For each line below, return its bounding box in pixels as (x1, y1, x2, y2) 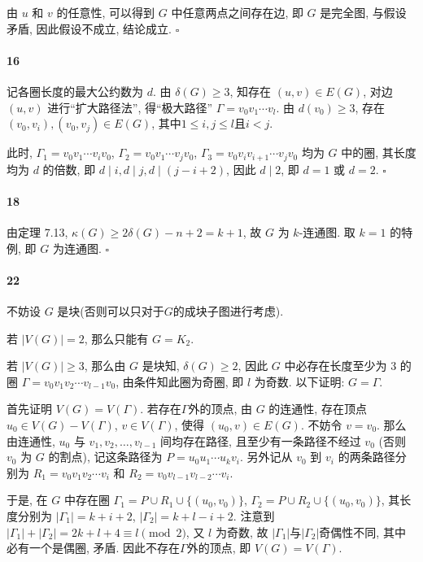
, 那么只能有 (84, 329, 149, 346)
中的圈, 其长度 (341, 144, 416, 161)
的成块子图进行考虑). (172, 303, 284, 319)
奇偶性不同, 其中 (319, 523, 406, 540)
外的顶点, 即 (186, 539, 251, 556)
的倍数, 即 (42, 160, 96, 177)
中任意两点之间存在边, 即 (171, 4, 303, 20)
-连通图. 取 (299, 224, 355, 241)
